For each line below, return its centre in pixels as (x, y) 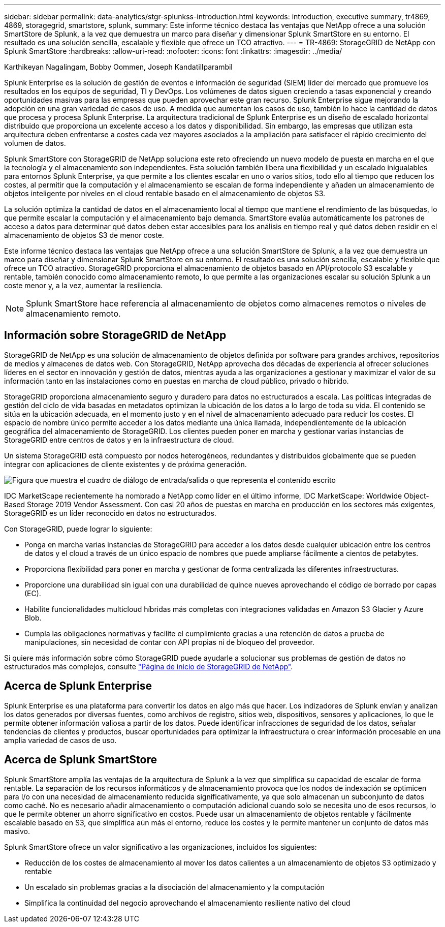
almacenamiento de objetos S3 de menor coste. (84, 235)
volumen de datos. (35, 143)
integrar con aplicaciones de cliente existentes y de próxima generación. (125, 464)
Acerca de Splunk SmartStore (81, 760)
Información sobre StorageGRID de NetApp (115, 335)
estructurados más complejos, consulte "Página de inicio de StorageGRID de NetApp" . (149, 666)
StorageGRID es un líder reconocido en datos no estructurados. (110, 513)
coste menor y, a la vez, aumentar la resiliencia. (84, 285)
